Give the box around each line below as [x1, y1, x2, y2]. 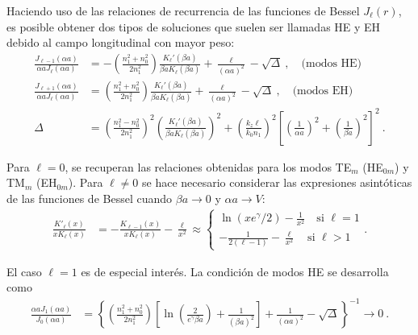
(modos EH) [292, 85, 353, 97]
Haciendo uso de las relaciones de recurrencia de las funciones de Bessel [6, 2, 360, 19]
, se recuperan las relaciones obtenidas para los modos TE [65, 158, 352, 175]
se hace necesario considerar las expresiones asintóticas [142, 174, 412, 191]
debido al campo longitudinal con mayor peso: [6, 34, 235, 51]
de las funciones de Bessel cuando [6, 189, 173, 206]
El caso [6, 263, 42, 279]
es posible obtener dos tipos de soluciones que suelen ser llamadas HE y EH [6, 18, 381, 35]
